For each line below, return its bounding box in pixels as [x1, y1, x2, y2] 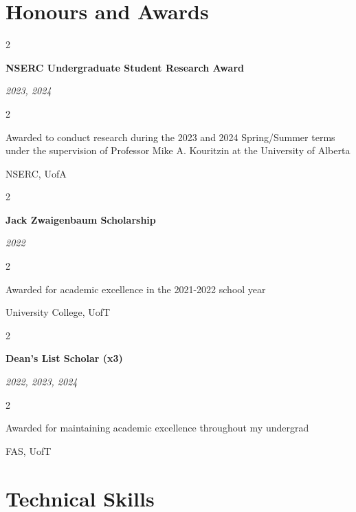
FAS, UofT [5, 443, 52, 458]
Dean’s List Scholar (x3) [5, 351, 123, 365]
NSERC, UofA [5, 166, 67, 180]
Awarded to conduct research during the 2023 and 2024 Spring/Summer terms [5, 129, 335, 144]
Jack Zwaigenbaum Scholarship [5, 212, 156, 226]
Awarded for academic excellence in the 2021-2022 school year [5, 281, 266, 296]
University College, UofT [5, 305, 111, 319]
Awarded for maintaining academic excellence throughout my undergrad [5, 420, 309, 435]
